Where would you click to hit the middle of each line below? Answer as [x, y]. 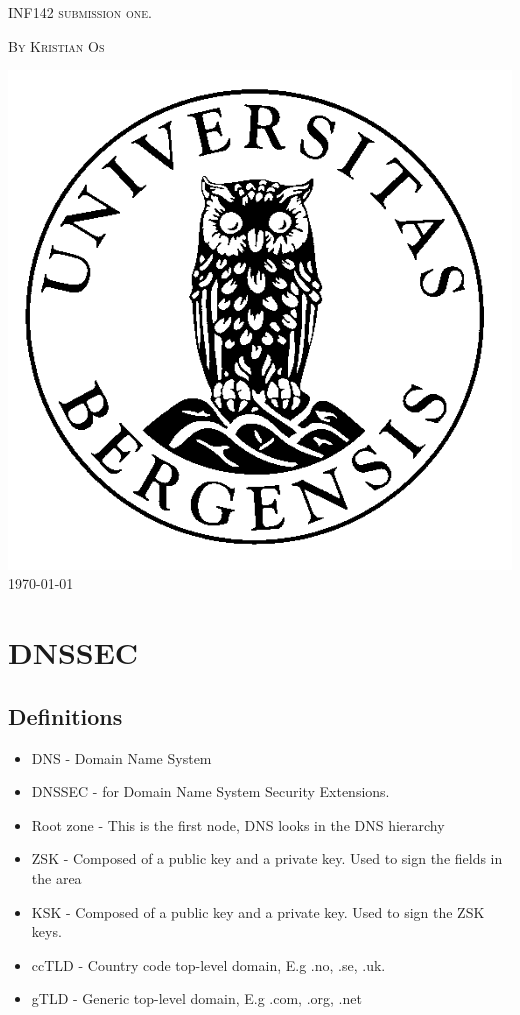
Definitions [65, 715]
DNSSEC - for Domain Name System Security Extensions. [210, 791]
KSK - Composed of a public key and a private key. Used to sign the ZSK [258, 911]
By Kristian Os [56, 45]
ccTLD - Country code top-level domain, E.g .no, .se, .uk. [208, 964]
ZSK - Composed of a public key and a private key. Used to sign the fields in [267, 858]
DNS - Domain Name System [121, 757]
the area [56, 877]
